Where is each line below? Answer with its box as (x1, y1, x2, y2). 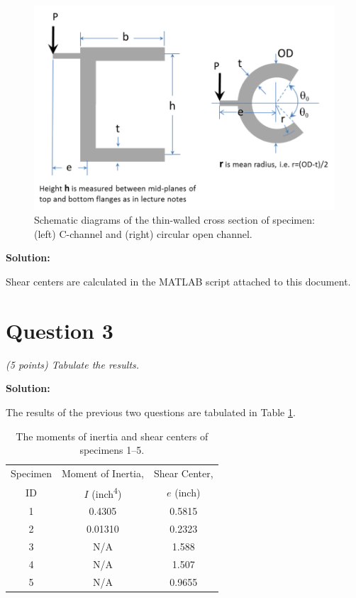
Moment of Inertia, (61, 466, 144, 480)
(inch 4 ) (91, 484, 122, 501)
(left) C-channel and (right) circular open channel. (34, 226, 252, 241)
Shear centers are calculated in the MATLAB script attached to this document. (6, 274, 351, 289)
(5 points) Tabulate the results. (6, 357, 140, 371)
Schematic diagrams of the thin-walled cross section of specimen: (34, 212, 315, 227)
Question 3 (6, 315, 113, 344)
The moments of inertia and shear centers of (16, 428, 208, 443)
